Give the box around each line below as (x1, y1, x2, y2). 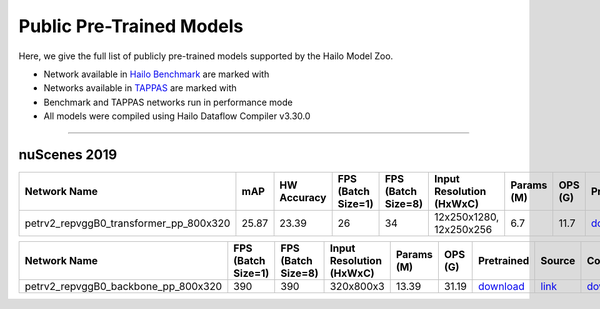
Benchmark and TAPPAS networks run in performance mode (43, 96, 294, 108)
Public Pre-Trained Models (18, 15, 244, 37)
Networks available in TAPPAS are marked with (43, 82, 237, 94)
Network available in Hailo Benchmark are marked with (43, 68, 270, 80)
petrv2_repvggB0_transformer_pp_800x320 (24, 216, 231, 230)
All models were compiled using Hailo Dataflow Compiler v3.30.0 (43, 110, 311, 122)
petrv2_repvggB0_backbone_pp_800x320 (24, 280, 223, 294)
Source (540, 254, 576, 268)
